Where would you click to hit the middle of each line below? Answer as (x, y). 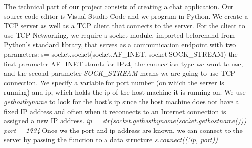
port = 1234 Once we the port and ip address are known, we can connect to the (123, 130)
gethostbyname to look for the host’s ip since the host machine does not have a (122, 101)
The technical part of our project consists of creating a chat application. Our (119, 6)
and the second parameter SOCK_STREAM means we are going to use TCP (120, 73)
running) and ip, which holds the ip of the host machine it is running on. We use (125, 92)
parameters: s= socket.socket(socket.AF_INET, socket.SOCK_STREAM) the (121, 54)
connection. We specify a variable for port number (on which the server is (114, 82)
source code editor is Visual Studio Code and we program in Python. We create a (126, 16)
